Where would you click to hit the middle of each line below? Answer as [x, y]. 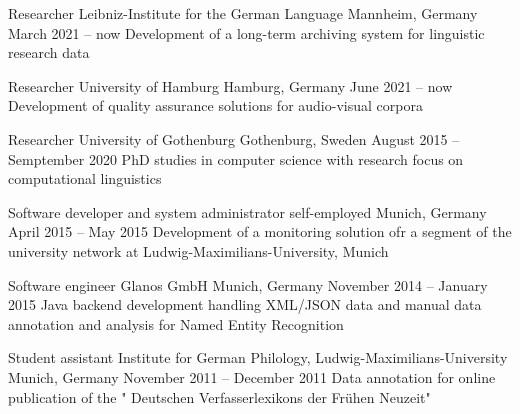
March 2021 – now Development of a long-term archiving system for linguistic [246, 32]
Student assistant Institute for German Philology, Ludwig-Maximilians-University [258, 357]
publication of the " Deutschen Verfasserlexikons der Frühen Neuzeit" [219, 396]
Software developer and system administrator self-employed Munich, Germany [247, 211]
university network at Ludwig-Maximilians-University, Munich [198, 250]
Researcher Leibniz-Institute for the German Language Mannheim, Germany [243, 13]
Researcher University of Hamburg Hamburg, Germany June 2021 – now [230, 85]
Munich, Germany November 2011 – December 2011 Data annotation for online [252, 376]
